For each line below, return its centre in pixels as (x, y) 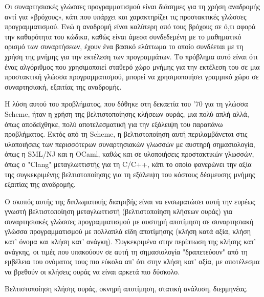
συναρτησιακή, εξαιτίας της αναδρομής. (63, 86)
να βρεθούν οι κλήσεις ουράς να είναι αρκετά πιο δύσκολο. (92, 271)
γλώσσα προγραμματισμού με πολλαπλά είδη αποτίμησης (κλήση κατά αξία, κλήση (128, 231)
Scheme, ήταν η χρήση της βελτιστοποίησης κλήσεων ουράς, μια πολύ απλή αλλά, (127, 113)
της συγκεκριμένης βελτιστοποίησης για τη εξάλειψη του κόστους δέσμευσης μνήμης (130, 174)
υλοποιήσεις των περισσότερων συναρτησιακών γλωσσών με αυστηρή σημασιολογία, (130, 144)
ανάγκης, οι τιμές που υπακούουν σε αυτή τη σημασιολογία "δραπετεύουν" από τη (126, 251)
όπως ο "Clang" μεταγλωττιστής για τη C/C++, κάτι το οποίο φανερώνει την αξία (128, 164)
